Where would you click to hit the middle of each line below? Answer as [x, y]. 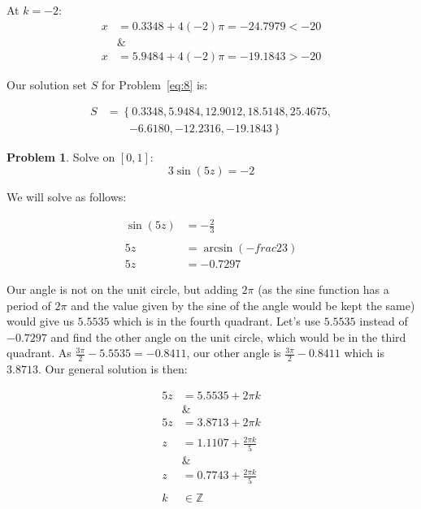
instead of [384, 321]
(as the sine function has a [323, 289]
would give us [40, 321]
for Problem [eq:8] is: [154, 84]
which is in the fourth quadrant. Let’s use [217, 321]
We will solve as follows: [67, 196]
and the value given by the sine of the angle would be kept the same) [243, 305]
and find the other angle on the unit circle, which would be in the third [228, 336]
